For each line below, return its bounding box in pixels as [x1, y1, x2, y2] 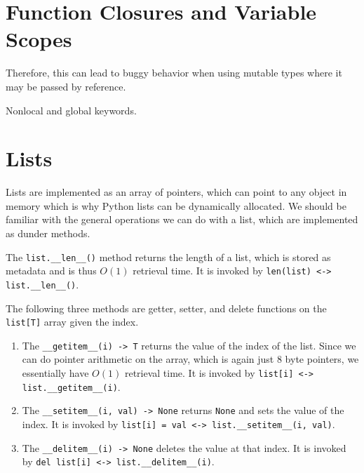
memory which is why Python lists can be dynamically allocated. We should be [6, 198, 346, 213]
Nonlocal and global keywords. [6, 102, 137, 117]
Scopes [6, 25, 72, 53]
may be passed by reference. [6, 79, 126, 93]
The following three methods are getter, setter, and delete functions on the [6, 300, 327, 315]
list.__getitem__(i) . [22, 379, 121, 394]
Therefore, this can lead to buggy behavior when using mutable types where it [6, 65, 342, 80]
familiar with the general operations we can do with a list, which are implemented [6, 212, 358, 227]
